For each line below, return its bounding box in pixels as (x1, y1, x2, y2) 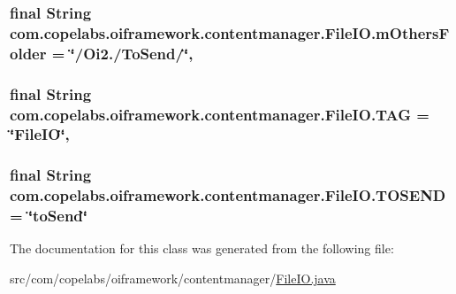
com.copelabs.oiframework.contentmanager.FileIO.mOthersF (10, 21, 450, 43)
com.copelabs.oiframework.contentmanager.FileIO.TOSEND (10, 184, 446, 206)
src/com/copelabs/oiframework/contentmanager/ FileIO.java (10, 269, 336, 288)
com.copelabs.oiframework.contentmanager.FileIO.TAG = (10, 103, 429, 125)
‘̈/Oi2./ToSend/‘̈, (70, 42, 194, 64)
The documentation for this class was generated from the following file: (10, 239, 394, 258)
